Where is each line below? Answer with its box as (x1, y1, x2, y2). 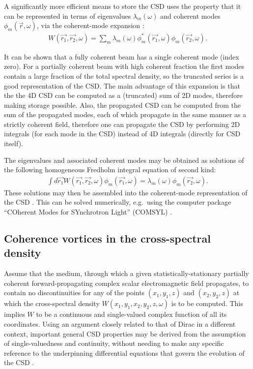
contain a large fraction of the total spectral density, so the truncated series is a (4, 70, 244, 81)
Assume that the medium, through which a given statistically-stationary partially (4, 268, 249, 278)
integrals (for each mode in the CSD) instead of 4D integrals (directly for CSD (4, 128, 241, 139)
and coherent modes (160, 10, 221, 21)
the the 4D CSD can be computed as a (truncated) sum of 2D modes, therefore (4, 90, 243, 100)
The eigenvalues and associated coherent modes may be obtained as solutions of (4, 154, 244, 165)
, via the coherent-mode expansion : (36, 20, 144, 31)
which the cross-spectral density (4, 298, 100, 308)
